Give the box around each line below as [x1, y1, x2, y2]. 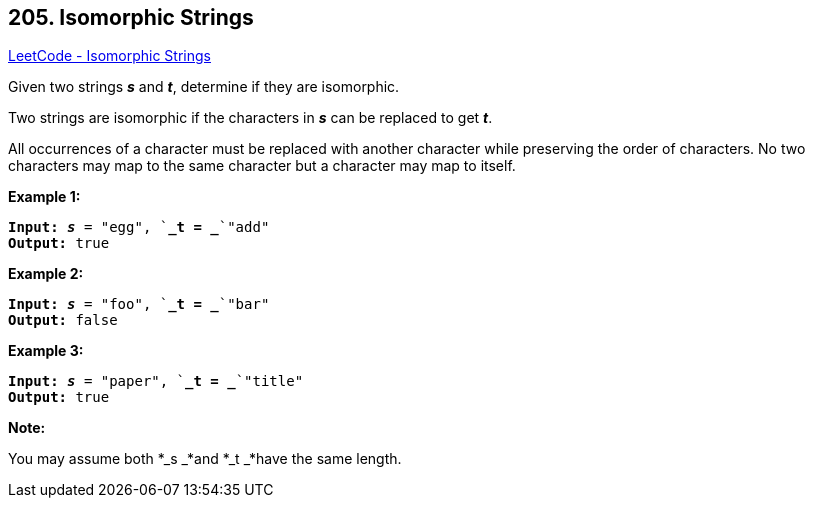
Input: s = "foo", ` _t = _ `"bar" [8, 296, 270, 313]
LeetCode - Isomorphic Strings [8, 47, 211, 65]
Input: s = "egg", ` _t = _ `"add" [8, 219, 270, 236]
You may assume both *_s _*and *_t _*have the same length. [8, 450, 402, 468]
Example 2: [8, 265, 84, 283]
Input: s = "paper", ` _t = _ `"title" [8, 373, 304, 390]
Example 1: [8, 188, 81, 206]
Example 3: [8, 342, 84, 360]
